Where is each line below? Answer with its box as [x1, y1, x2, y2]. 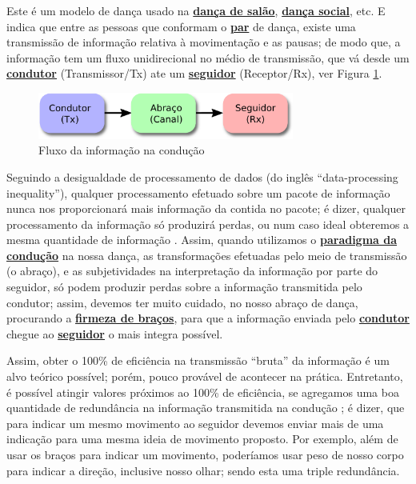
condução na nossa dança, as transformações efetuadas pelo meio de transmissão [6, 246, 407, 263]
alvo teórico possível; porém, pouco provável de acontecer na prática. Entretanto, [6, 368, 403, 385]
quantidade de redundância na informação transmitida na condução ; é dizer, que [6, 399, 405, 416]
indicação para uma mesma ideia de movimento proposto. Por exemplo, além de [6, 430, 398, 447]
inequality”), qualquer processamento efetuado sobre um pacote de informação [6, 184, 390, 201]
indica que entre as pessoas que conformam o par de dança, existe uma [6, 18, 356, 34]
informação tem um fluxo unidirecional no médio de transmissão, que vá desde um [6, 49, 410, 66]
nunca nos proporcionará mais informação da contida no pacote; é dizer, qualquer [6, 200, 406, 217]
